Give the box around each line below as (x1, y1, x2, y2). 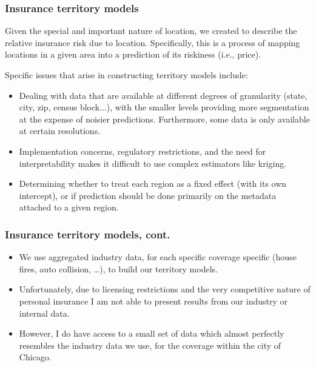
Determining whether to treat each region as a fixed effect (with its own (19, 177, 287, 190)
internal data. (19, 306, 70, 319)
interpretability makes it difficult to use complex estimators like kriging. (19, 157, 287, 169)
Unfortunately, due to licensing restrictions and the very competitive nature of (19, 283, 311, 295)
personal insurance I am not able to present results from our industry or (19, 294, 287, 307)
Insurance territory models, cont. (5, 226, 170, 241)
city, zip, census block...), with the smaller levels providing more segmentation (19, 101, 309, 113)
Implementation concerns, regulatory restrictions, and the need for (19, 144, 266, 157)
